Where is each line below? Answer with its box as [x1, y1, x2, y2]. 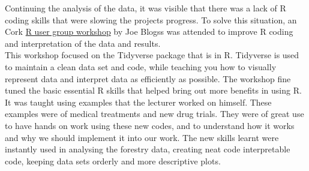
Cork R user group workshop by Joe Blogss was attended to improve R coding [5, 25, 293, 38]
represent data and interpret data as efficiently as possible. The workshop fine [5, 72, 291, 85]
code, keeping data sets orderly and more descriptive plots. [5, 154, 221, 167]
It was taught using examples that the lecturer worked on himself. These [5, 95, 272, 108]
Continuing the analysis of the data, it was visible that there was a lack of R [5, 2, 286, 14]
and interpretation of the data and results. [5, 37, 161, 49]
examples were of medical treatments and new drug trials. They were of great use [5, 107, 304, 120]
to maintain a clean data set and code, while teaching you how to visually [5, 60, 277, 73]
